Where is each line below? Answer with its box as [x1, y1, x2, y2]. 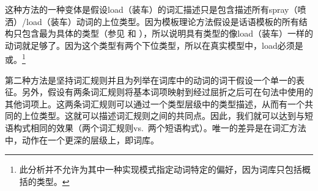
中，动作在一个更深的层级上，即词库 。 [5, 133, 159, 146]
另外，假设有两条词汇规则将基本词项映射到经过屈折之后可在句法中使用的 [21, 85, 313, 98]
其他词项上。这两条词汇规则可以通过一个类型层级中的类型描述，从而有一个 [5, 97, 305, 110]
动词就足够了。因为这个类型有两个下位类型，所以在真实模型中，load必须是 [5, 38, 303, 51]
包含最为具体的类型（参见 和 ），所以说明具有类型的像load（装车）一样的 [21, 27, 313, 40]
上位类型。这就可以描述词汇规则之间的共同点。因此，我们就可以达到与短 [21, 109, 313, 122]
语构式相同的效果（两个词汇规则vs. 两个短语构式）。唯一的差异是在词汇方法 [5, 121, 306, 134]
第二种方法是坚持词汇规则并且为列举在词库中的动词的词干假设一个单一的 [5, 73, 296, 86]
